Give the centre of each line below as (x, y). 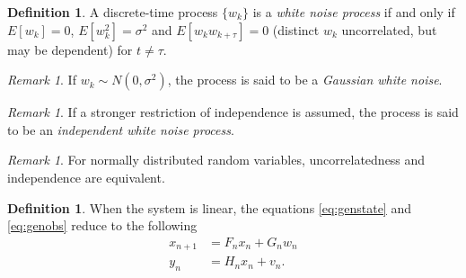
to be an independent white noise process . (121, 129)
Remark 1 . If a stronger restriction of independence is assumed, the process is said (233, 112)
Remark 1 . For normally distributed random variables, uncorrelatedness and (216, 160)
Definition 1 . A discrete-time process (113, 12)
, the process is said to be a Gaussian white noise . (305, 80)
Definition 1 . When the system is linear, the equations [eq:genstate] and (209, 207)
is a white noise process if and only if (354, 12)
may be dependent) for (70, 49)
